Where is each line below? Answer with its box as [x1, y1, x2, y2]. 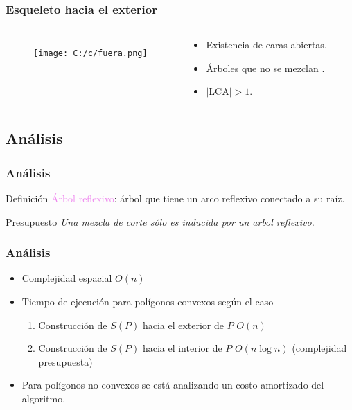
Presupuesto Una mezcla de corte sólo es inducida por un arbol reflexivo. [6, 214, 315, 229]
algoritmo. [21, 391, 66, 405]
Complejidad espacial [21, 271, 112, 285]
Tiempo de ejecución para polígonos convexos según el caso [21, 294, 274, 308]
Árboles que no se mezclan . [206, 60, 325, 75]
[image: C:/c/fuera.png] [33, 48, 148, 59]
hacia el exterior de [142, 317, 225, 332]
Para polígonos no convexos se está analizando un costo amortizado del [21, 377, 324, 392]
